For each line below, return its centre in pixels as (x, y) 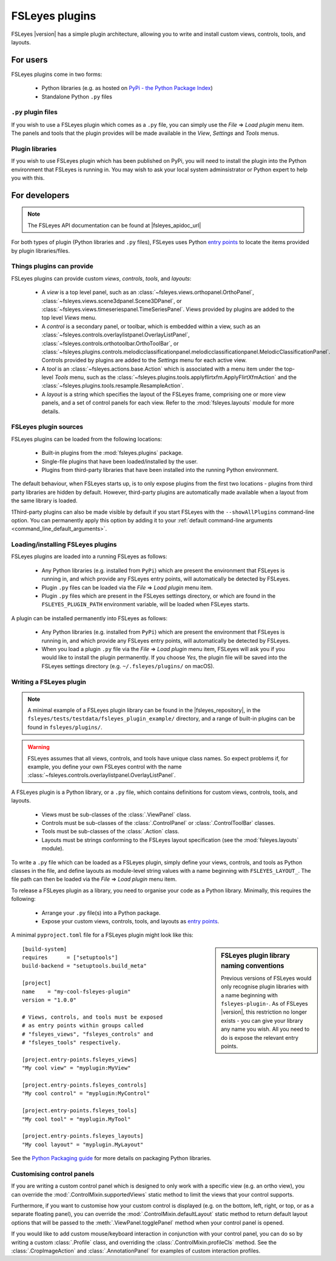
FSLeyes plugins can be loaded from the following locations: (87, 439)
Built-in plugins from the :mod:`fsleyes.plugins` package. (112, 453)
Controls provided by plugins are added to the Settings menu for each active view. (144, 360)
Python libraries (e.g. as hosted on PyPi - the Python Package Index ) (127, 88)
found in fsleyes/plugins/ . (65, 727)
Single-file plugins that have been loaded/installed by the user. (120, 461)
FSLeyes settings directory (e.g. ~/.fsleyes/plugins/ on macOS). (128, 666)
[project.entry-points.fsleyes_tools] (80, 1111)
